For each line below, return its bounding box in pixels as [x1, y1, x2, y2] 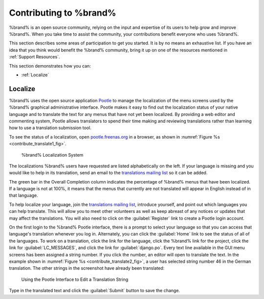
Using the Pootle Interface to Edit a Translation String [21, 276, 129, 282]
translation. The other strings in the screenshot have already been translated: [9, 265, 165, 271]
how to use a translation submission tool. [9, 125, 91, 131]
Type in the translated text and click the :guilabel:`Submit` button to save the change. [9, 288, 180, 294]
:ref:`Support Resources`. [9, 54, 60, 60]
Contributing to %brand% [9, 7, 117, 18]
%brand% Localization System [21, 152, 84, 158]
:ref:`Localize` [21, 71, 49, 78]
